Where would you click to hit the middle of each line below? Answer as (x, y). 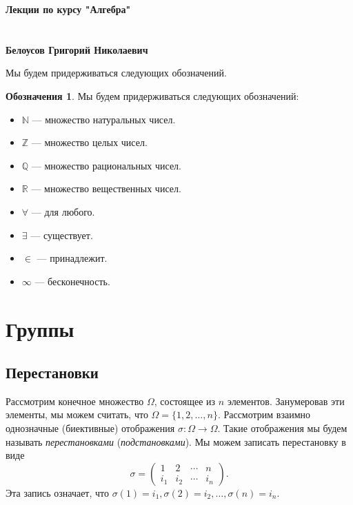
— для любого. (63, 211)
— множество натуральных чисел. (104, 119)
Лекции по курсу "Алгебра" (68, 9)
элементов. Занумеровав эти (286, 401)
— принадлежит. (72, 258)
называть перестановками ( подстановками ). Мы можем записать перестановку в (176, 441)
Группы (40, 328)
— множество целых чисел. (89, 142)
